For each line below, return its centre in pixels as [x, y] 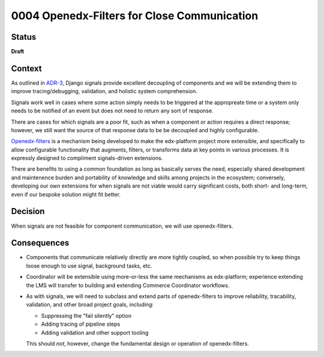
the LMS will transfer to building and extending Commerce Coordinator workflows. [128, 285]
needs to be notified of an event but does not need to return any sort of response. [112, 111]
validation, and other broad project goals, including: [90, 305]
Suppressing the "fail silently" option [86, 316]
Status [24, 37]
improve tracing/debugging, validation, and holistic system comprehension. [104, 91]
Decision [28, 211]
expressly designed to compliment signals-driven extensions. [87, 158]
